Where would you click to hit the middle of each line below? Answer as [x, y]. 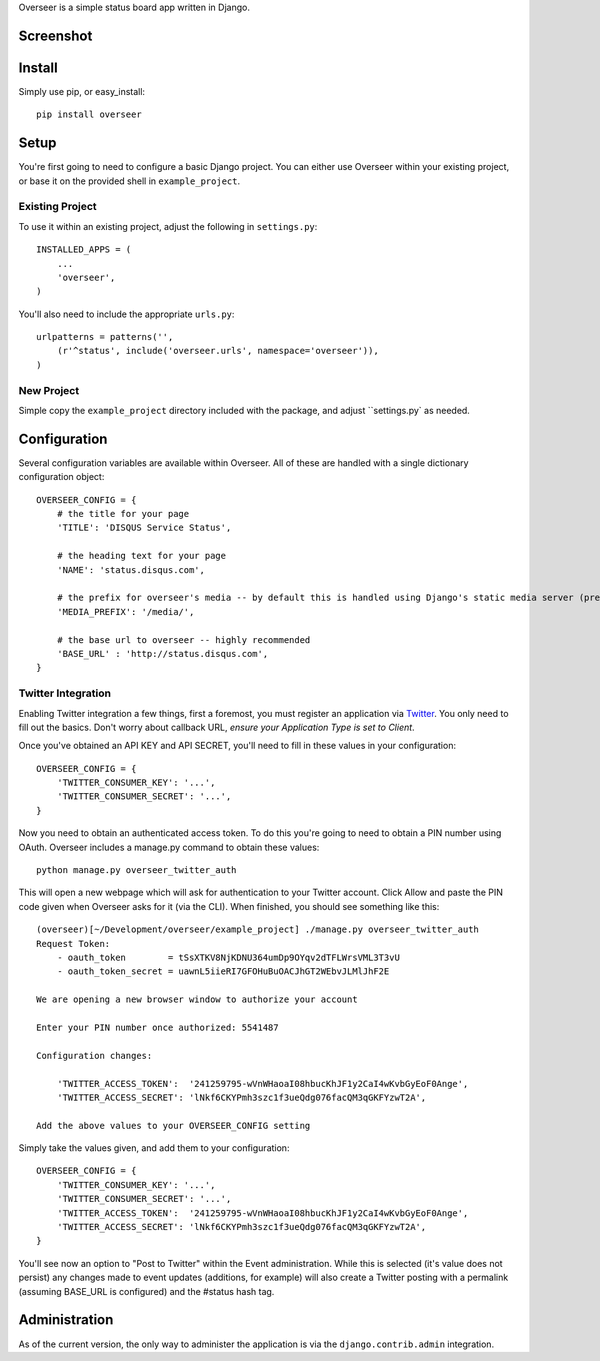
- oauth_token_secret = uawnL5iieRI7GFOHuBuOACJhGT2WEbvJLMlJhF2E [223, 971]
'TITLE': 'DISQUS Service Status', [144, 528]
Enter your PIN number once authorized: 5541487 [157, 1027]
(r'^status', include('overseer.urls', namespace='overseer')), [217, 351]
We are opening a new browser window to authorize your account [197, 999]
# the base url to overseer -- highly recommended [183, 639]
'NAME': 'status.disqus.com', [130, 569]
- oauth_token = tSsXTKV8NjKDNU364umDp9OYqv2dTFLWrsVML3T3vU [228, 957]
